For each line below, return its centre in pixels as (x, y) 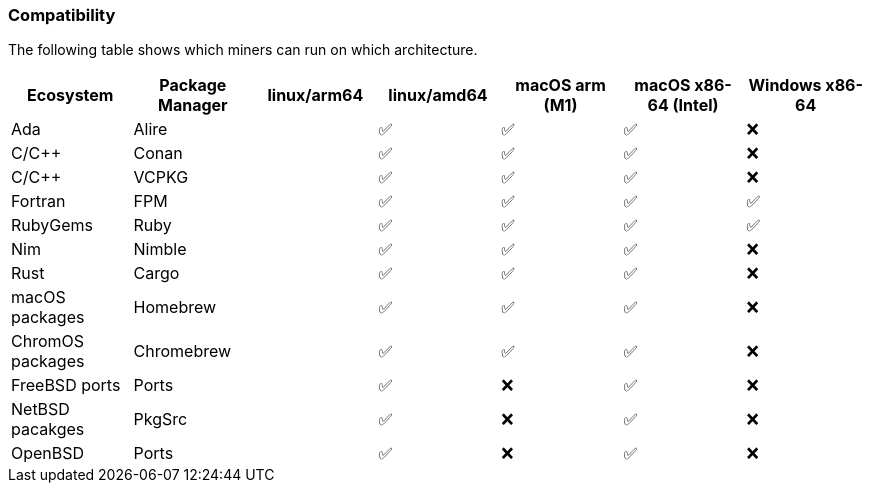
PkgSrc (160, 419)
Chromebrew (182, 351)
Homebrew (175, 307)
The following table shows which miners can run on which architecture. (243, 50)
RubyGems (52, 225)
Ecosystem (70, 95)
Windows (785, 85)
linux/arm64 (315, 95)
